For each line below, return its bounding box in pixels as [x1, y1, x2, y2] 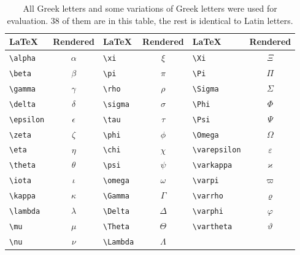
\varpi [192, 176, 219, 186]
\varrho [192, 192, 223, 201]
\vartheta [192, 222, 233, 231]
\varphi [192, 207, 223, 216]
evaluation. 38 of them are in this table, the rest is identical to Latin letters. [7, 14, 293, 26]
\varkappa [192, 161, 233, 170]
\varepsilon [192, 146, 241, 155]
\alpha [9, 54, 36, 63]
